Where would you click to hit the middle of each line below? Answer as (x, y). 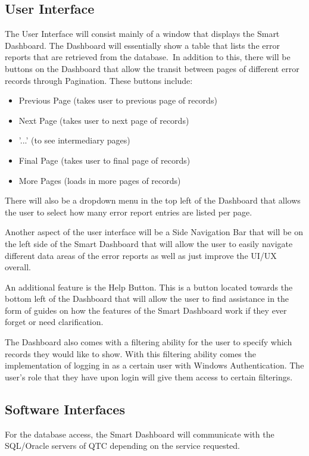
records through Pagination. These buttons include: (99, 80)
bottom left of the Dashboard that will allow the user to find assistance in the (147, 299)
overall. (18, 267)
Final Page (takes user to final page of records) (104, 160)
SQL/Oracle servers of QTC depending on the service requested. (123, 446)
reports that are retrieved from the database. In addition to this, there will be (148, 57)
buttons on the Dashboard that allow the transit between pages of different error (152, 68)
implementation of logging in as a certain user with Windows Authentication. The (154, 365)
